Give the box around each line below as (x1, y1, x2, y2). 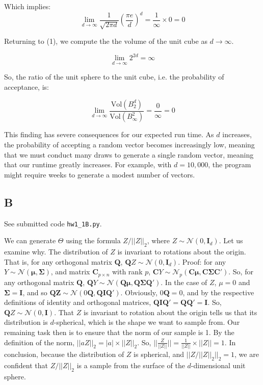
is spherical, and (134, 348, 185, 359)
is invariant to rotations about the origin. (117, 246, 246, 257)
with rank (112, 266, 143, 277)
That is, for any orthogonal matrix (4, 256, 112, 267)
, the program (208, 159, 251, 170)
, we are (234, 348, 259, 359)
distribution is (4, 317, 48, 327)
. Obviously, (120, 287, 157, 297)
